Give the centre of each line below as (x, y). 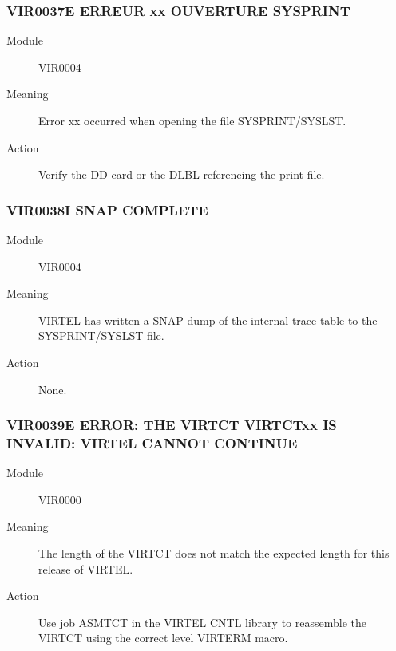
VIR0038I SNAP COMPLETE (107, 209)
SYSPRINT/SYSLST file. (101, 335)
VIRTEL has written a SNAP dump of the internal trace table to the (208, 320)
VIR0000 (60, 499)
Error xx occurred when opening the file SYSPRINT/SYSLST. (192, 120)
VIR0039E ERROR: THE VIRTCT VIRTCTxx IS (172, 425)
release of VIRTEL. (86, 568)
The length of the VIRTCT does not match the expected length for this (214, 553)
